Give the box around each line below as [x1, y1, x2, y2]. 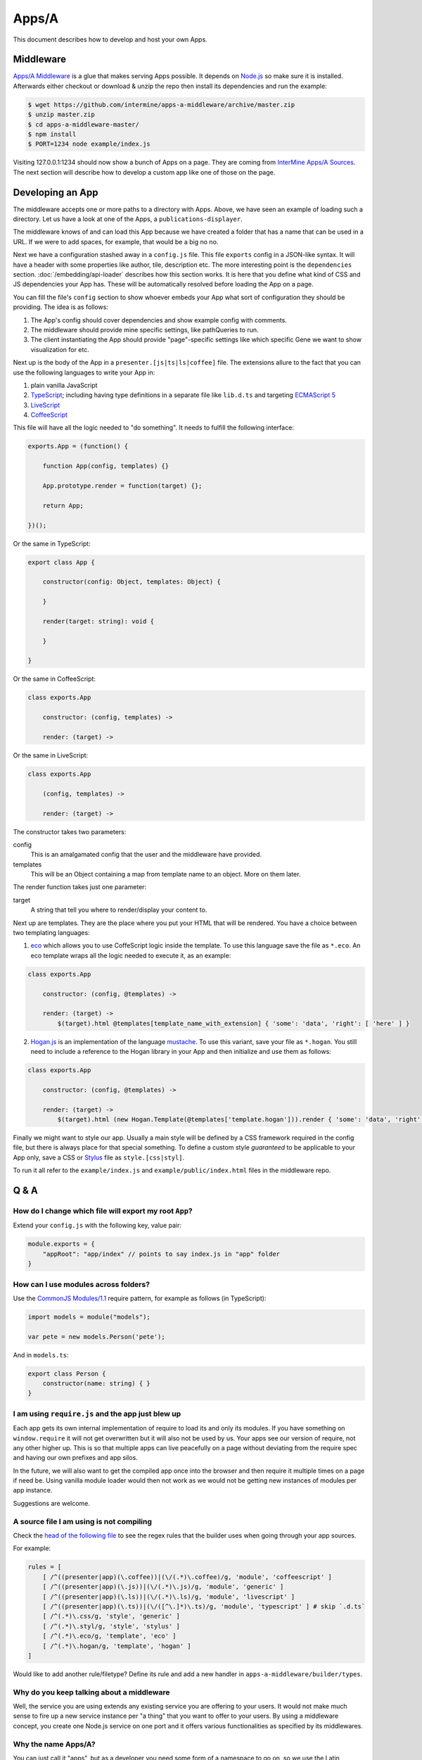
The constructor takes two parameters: [13, 827, 127, 836]
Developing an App [13, 187, 98, 199]
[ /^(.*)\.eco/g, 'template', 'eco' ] [42, 1632, 177, 1640]
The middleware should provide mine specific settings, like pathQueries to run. [30, 325, 259, 334]
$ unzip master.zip [27, 111, 95, 119]
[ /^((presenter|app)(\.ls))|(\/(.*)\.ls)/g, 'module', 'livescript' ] [42, 1592, 295, 1601]
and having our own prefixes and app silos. [13, 1454, 139, 1462]
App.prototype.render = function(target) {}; [42, 482, 203, 490]
